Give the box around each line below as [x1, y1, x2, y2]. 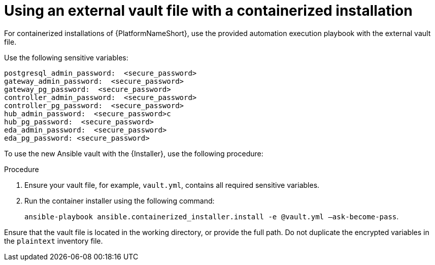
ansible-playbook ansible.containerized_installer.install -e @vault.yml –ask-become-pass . [24, 212, 399, 221]
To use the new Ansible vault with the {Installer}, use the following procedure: [4, 149, 263, 158]
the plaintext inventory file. [4, 236, 103, 245]
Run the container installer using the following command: [24, 196, 215, 205]
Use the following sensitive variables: [4, 53, 128, 62]
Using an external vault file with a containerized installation [4, 2, 413, 19]
